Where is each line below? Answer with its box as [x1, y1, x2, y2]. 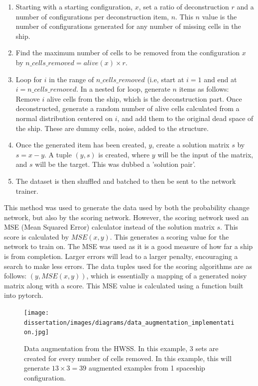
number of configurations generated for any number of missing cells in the [15, 21, 241, 31]
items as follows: [179, 84, 229, 94]
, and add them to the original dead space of [117, 113, 254, 123]
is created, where [98, 149, 150, 159]
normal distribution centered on [15, 113, 113, 123]
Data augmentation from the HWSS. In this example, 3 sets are [24, 343, 219, 353]
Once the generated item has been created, [15, 139, 146, 150]
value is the [202, 11, 237, 21]
